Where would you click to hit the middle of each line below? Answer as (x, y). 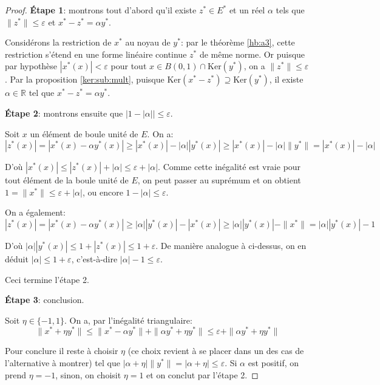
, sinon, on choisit (88, 374)
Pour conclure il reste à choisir (62, 351)
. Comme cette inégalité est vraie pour (229, 167)
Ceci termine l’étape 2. (47, 279)
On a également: (35, 212)
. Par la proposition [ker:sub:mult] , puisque (85, 79)
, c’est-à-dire (94, 258)
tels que (290, 10)
